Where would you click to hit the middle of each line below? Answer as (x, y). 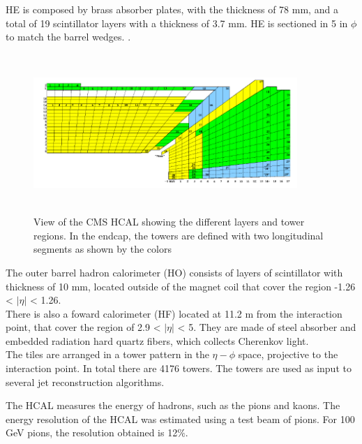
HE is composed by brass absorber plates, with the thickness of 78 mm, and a (172, 9)
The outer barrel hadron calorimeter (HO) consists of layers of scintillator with (174, 272)
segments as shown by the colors (103, 249)
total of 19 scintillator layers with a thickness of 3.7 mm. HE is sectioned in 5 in (177, 23)
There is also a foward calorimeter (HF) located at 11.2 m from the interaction (174, 313)
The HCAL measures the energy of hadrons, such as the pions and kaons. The (173, 405)
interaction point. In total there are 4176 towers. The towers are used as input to (179, 368)
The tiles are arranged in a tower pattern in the (107, 354)
